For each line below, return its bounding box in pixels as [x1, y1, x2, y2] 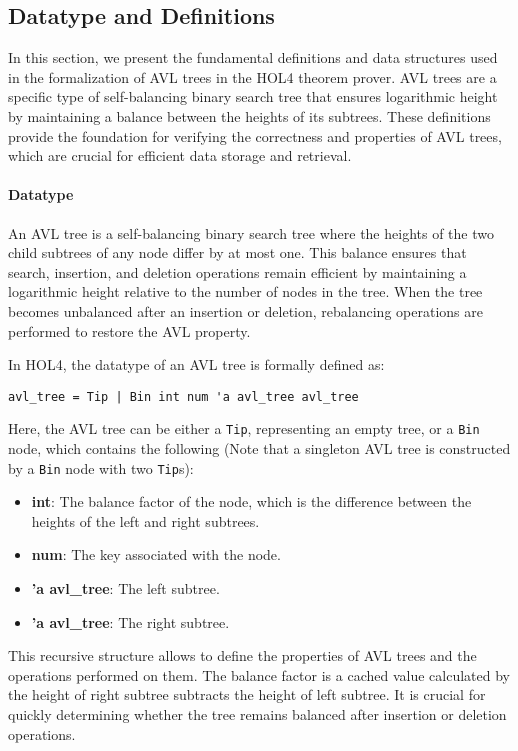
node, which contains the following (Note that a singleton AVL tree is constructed [8, 438, 511, 459]
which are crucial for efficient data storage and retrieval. [8, 145, 352, 166]
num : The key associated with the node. [31, 544, 281, 565]
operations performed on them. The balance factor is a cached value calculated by [8, 664, 510, 685]
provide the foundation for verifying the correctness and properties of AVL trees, [8, 125, 502, 146]
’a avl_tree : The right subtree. [31, 611, 230, 632]
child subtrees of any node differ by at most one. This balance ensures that [8, 242, 467, 263]
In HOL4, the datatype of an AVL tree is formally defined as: [8, 354, 385, 375]
